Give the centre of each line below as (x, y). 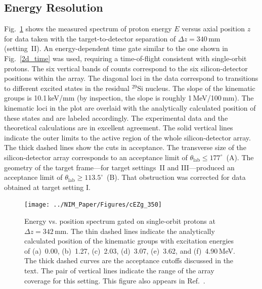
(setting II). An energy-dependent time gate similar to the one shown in (116, 48)
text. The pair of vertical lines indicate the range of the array (119, 270)
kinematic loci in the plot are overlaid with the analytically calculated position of (130, 107)
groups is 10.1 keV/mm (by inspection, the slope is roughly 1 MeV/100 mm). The (129, 98)
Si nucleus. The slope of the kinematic (196, 88)
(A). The (240, 157)
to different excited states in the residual (67, 88)
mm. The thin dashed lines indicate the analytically (135, 231)
